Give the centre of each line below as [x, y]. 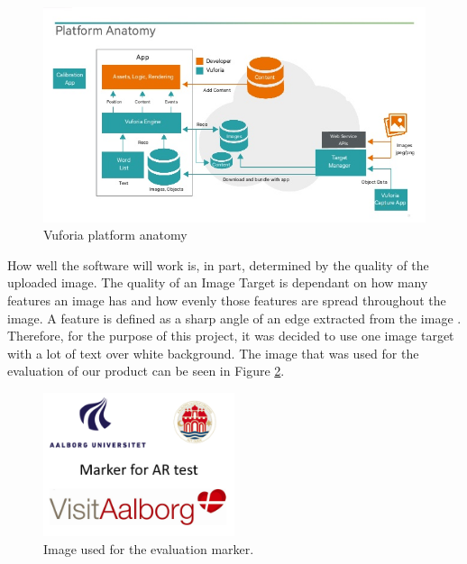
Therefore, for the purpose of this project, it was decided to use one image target [231, 336]
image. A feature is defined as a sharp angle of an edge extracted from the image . [234, 318]
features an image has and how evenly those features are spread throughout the [227, 300]
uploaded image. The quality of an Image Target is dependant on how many [218, 282]
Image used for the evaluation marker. [149, 548]
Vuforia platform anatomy [115, 235]
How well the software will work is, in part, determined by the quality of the [218, 264]
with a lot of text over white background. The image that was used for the [213, 353]
